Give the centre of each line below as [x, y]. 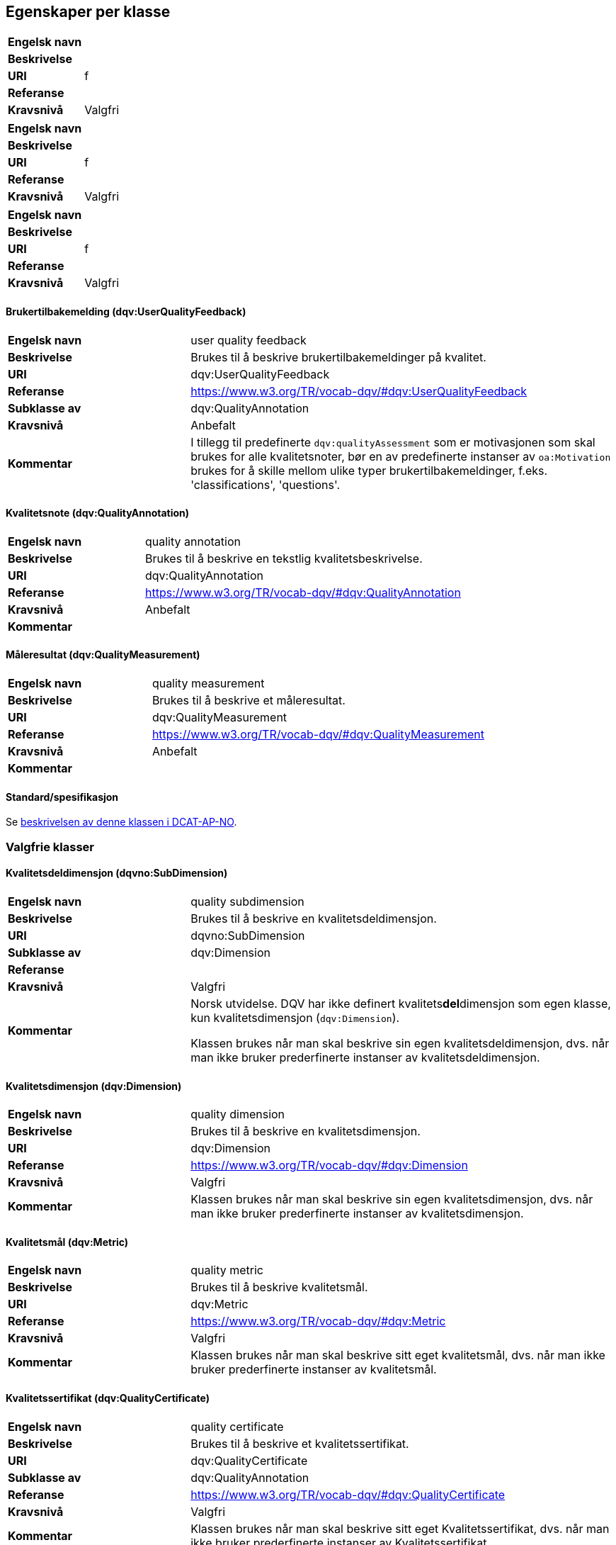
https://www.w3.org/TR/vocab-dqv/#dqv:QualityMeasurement [318, 735]
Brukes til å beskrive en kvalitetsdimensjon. [306, 1131]
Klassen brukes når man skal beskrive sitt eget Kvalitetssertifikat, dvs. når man [400, 1528]
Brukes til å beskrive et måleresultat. [249, 701]
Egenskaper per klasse [88, 12]
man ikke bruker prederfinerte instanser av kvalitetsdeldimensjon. [365, 1057]
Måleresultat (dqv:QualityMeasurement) [103, 655]
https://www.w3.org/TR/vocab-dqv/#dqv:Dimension [329, 1165]
